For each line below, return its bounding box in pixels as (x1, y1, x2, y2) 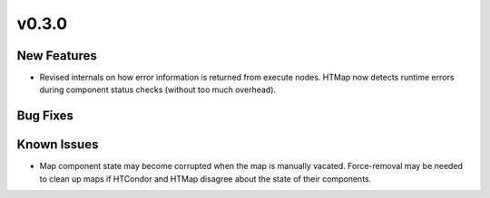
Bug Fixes (16, 108, 74, 124)
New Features (16, 48, 97, 63)
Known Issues (16, 137, 99, 153)
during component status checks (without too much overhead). (39, 84, 277, 95)
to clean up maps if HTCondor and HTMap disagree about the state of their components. (39, 173, 372, 184)
